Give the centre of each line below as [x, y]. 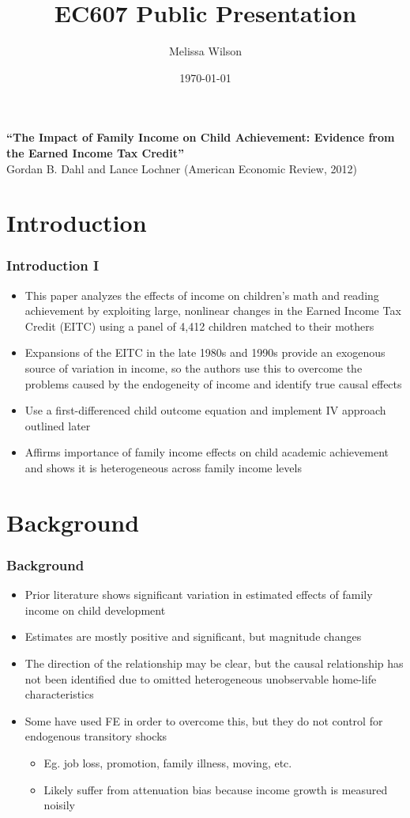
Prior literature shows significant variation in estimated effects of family [199, 595]
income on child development [95, 610]
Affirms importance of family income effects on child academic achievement [207, 452]
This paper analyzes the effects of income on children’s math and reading [202, 295]
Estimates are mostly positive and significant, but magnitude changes [193, 636]
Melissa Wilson [205, 51]
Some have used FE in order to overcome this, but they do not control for [204, 720]
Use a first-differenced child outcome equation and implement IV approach [205, 410]
